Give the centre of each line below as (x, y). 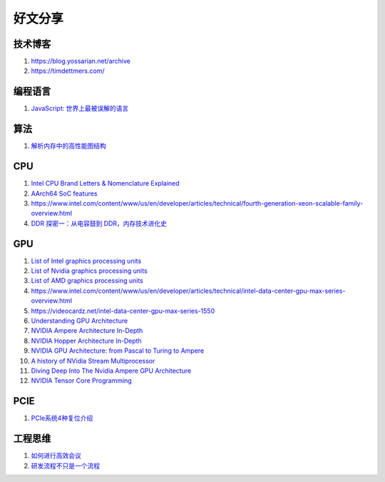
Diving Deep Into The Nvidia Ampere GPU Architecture (111, 371)
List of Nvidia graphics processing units (89, 271)
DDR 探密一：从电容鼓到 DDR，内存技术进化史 (99, 223)
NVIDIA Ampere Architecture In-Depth (87, 331)
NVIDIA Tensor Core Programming (81, 381)
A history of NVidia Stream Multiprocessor (93, 361)
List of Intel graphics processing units (86, 261)
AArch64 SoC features (64, 194)
